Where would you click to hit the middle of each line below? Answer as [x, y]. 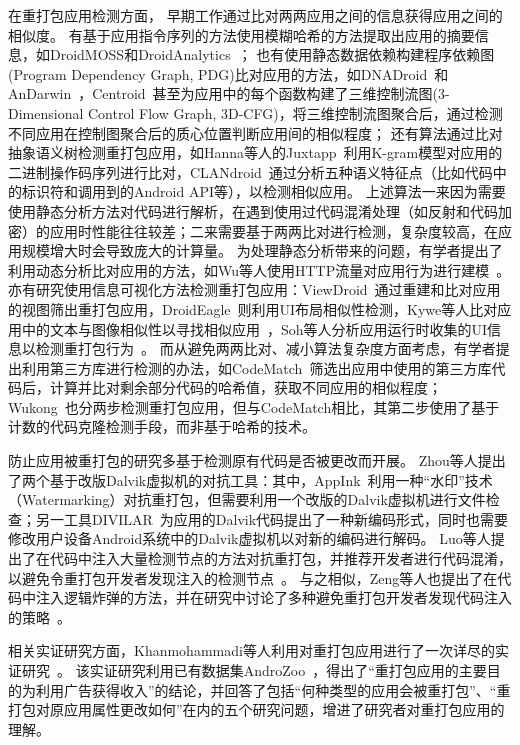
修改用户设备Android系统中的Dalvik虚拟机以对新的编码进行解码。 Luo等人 [249, 538]
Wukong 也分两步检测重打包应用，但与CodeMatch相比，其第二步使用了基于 [254, 406]
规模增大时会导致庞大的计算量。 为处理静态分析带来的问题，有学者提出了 [262, 250]
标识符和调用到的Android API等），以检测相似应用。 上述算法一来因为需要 [263, 191]
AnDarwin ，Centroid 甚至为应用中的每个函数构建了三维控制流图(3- [229, 93]
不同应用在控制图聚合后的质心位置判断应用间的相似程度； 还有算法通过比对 [255, 132]
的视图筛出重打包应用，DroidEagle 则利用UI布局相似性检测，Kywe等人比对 [253, 308]
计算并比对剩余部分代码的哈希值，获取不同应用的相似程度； [245, 387]
